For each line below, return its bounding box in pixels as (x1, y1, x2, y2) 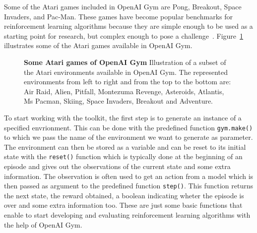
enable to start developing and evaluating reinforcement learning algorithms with (4, 210, 251, 220)
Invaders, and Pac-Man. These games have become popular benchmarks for (4, 11, 233, 21)
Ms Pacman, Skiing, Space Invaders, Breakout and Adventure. (24, 96, 213, 106)
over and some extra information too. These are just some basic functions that (4, 200, 243, 210)
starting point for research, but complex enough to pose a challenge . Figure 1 (4, 30, 244, 41)
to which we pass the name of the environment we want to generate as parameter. (4, 132, 253, 142)
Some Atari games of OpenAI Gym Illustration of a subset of (24, 57, 226, 67)
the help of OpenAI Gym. (4, 219, 82, 230)
